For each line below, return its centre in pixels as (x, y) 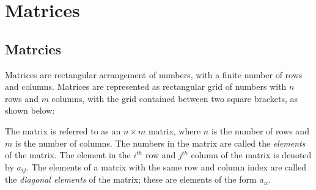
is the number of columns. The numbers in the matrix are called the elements (160, 143)
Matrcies (33, 49)
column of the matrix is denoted (251, 155)
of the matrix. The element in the (68, 155)
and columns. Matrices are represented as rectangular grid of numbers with (146, 86)
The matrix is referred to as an (63, 130)
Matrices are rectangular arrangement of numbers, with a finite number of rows (154, 74)
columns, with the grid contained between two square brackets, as (175, 98)
